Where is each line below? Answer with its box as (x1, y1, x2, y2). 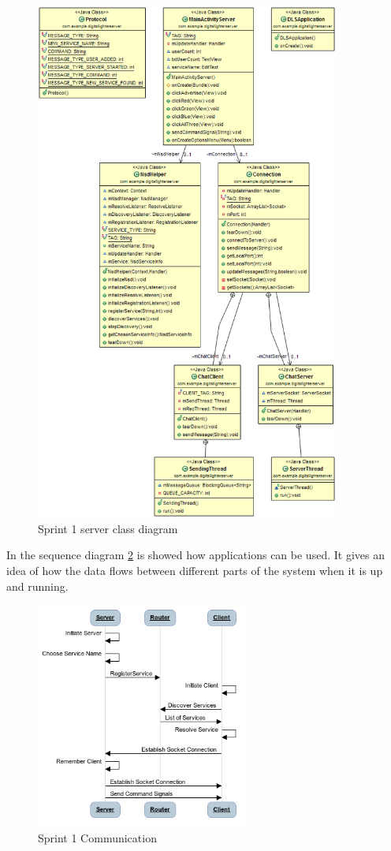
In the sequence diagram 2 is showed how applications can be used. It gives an (6, 547, 385, 563)
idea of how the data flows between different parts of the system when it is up (6, 562, 383, 579)
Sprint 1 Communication (38, 829, 157, 845)
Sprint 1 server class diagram (38, 520, 178, 536)
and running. (6, 577, 69, 594)
